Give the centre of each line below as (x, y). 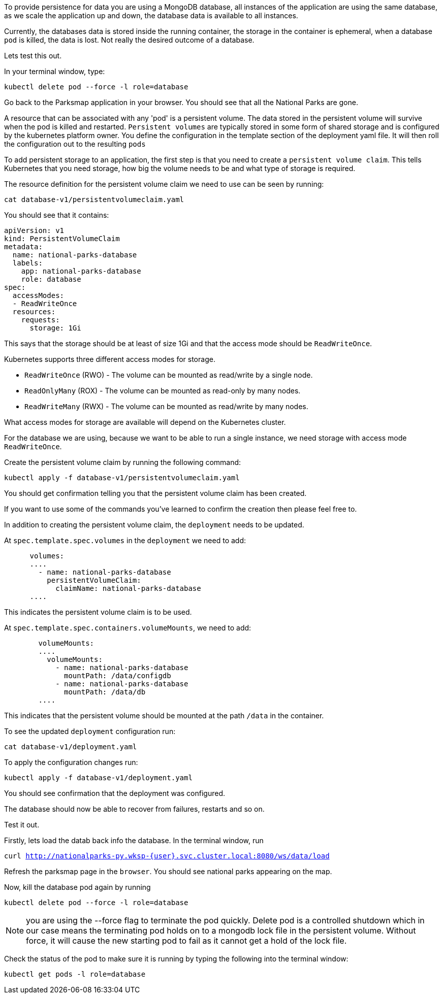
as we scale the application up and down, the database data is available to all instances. (151, 15)
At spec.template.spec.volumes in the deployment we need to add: (125, 540)
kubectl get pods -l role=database (75, 974)
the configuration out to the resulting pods (75, 144)
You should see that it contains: (57, 215)
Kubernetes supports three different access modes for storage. (110, 359)
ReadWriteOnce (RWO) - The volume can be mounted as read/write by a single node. (169, 375)
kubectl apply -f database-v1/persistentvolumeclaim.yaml (122, 478)
